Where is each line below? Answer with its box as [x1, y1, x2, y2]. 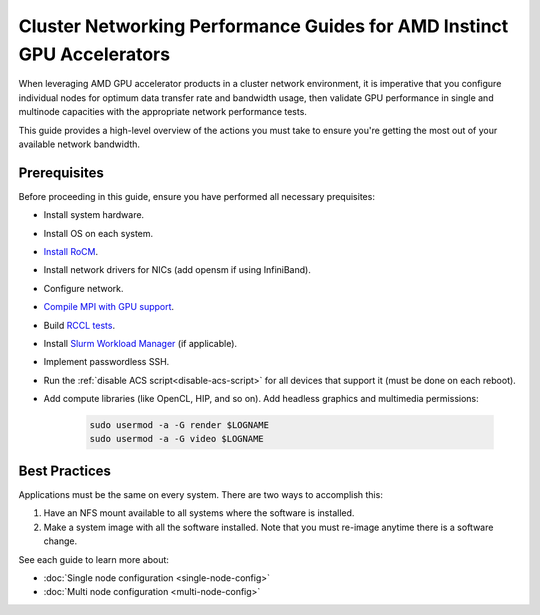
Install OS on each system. [43, 227, 154, 239]
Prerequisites [18, 164, 104, 181]
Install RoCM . [43, 245, 99, 257]
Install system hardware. [43, 209, 145, 221]
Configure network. [43, 282, 124, 294]
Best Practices [18, 462, 112, 479]
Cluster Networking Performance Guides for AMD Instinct [18, 15, 509, 37]
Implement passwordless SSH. [43, 356, 170, 368]
